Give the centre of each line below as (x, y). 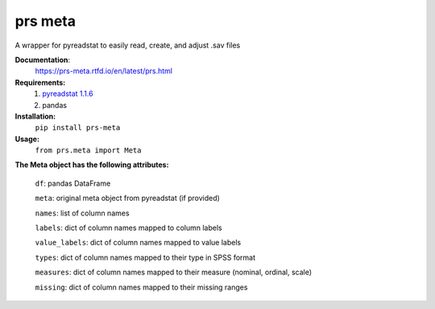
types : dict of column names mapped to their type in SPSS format (145, 257)
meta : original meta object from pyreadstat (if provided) (128, 198)
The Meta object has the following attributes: (92, 165)
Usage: (27, 139)
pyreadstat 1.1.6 (68, 94)
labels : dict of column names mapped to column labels (128, 228)
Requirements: (40, 82)
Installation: (35, 116)
